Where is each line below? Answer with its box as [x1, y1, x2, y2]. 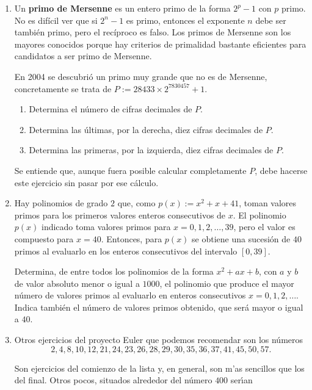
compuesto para [14, 232, 74, 245]
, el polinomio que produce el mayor [159, 276, 294, 289]
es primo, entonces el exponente [126, 13, 245, 26]
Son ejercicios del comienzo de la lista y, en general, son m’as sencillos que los [14, 361, 305, 374]
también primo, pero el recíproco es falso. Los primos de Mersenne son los [14, 26, 291, 38]
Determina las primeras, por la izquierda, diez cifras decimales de [29, 143, 274, 156]
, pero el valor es [233, 220, 296, 233]
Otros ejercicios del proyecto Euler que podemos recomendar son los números [14, 333, 303, 346]
